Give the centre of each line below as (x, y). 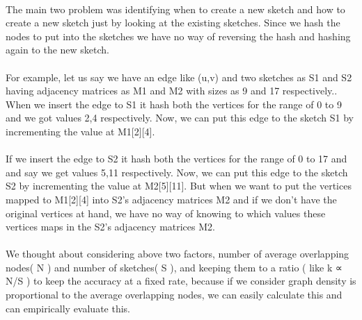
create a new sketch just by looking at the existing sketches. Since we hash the (173, 23)
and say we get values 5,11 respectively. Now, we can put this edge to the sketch (177, 172)
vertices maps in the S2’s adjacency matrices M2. (110, 227)
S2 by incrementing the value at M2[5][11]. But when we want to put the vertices (179, 186)
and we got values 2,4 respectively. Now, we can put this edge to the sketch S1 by (180, 118)
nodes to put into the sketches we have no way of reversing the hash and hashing (178, 36)
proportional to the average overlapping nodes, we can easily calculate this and (174, 295)
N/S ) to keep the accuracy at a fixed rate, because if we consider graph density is (181, 281)
